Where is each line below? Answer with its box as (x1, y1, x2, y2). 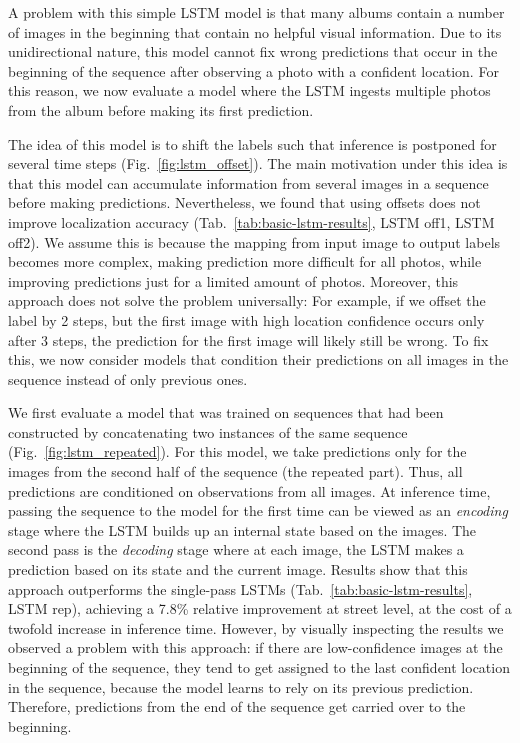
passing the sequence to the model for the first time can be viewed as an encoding (8, 500, 508, 521)
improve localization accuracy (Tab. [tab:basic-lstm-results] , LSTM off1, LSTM (8, 211, 495, 232)
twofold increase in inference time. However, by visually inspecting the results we (8, 617, 504, 638)
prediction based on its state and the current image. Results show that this (8, 559, 468, 580)
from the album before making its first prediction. (8, 99, 314, 120)
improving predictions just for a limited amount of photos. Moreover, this (8, 270, 459, 291)
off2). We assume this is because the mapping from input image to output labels (8, 231, 501, 252)
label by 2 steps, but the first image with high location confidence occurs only (8, 309, 485, 330)
